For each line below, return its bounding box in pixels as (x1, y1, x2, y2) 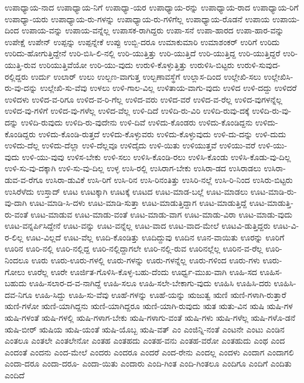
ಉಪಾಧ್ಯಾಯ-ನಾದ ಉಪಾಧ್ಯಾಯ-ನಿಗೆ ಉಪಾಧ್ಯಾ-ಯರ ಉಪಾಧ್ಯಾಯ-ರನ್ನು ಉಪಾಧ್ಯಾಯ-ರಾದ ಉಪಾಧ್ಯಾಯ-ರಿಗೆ (5, 1, 299, 13)
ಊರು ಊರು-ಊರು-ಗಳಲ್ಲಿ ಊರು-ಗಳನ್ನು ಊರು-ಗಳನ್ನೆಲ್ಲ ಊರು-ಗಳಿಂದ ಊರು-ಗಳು (31, 254, 260, 266)
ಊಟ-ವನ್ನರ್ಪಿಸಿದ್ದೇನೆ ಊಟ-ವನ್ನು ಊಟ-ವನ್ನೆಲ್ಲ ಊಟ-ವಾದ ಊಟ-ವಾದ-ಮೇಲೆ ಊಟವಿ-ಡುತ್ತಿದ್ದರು (5, 219, 271, 232)
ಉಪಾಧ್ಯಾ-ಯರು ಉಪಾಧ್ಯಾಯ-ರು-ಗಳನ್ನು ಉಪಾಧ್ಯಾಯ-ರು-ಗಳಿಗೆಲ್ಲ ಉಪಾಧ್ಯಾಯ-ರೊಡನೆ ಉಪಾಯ (5, 12, 270, 25)
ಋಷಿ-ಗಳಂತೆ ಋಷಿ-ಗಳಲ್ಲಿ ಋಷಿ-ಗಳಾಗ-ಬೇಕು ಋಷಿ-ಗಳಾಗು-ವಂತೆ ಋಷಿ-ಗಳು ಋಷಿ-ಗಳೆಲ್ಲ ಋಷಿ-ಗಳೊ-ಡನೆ (5, 311, 296, 324)
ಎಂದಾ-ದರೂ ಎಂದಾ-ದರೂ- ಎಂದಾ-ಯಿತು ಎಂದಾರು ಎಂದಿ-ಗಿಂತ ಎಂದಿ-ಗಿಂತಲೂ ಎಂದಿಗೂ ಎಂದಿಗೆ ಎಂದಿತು (5, 357, 292, 370)
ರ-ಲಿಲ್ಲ (5, 231, 23, 243)
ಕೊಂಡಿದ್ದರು (5, 127, 36, 140)
